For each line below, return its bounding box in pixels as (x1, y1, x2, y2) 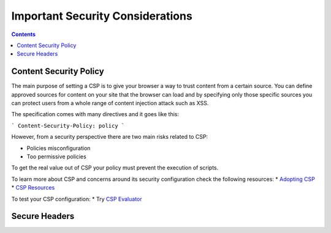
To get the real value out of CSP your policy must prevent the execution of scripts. (11, 164, 219, 171)
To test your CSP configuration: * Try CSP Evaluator (11, 195, 142, 202)
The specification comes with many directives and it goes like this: (11, 111, 180, 118)
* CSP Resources (11, 184, 55, 191)
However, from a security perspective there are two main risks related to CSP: (11, 133, 208, 141)
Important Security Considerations (11, 9, 192, 23)
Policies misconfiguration (26, 144, 91, 152)
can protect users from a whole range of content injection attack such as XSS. (11, 100, 209, 107)
